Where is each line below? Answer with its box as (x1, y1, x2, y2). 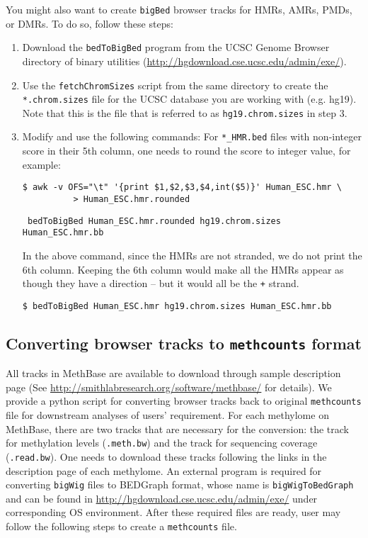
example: (22, 157, 61, 172)
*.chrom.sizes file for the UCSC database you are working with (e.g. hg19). (22, 91, 357, 106)
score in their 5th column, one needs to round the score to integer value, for (22, 143, 351, 158)
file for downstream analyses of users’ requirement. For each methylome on (6, 408, 329, 422)
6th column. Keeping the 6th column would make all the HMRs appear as (22, 262, 344, 276)
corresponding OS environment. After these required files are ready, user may (6, 505, 341, 520)
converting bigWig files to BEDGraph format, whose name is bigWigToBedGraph (6, 477, 354, 492)
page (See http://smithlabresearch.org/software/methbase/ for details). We (6, 379, 332, 394)
